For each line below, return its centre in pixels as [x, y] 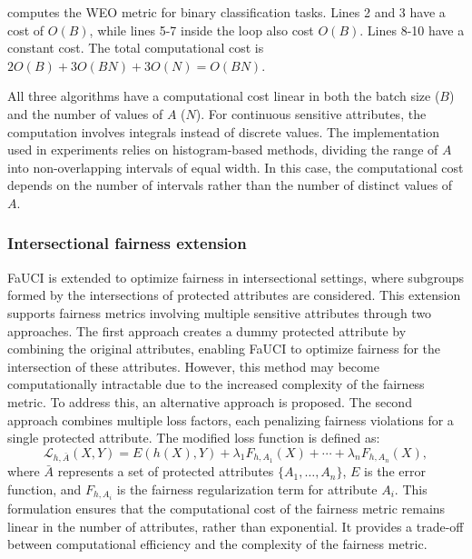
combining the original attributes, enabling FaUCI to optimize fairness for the [224, 349]
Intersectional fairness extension [127, 243]
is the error [395, 471]
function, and [44, 489]
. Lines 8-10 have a [412, 30]
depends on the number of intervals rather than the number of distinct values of [230, 185]
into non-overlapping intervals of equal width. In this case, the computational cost [236, 167]
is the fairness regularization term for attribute [247, 489]
